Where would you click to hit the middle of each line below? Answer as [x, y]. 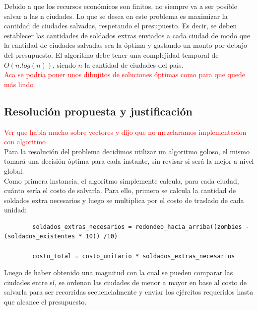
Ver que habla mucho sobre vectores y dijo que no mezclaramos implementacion [125, 132]
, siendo [64, 64]
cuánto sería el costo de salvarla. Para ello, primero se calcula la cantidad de [120, 190]
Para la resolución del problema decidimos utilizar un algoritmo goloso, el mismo [127, 151]
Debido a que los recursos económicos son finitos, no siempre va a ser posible [121, 6]
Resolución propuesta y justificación [98, 111]
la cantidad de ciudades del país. [134, 64]
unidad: [15, 210]
